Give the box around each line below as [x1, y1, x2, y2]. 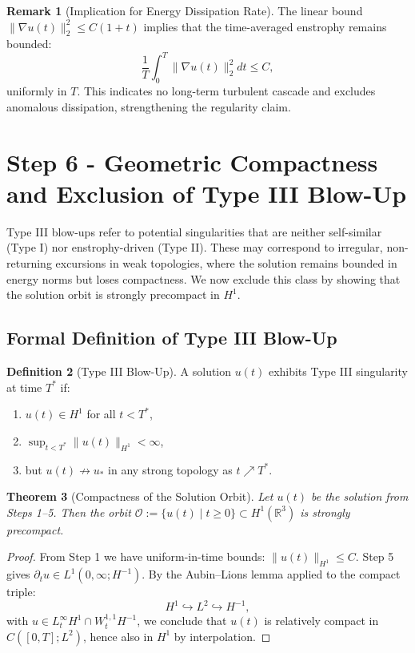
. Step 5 [355, 548, 394, 565]
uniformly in [6, 83, 67, 99]
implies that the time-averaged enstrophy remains [143, 18, 387, 34]
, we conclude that [137, 612, 227, 629]
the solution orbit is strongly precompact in [6, 286, 220, 303]
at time [6, 378, 42, 395]
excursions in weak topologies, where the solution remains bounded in [55, 254, 397, 271]
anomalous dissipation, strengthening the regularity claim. [6, 98, 291, 115]
